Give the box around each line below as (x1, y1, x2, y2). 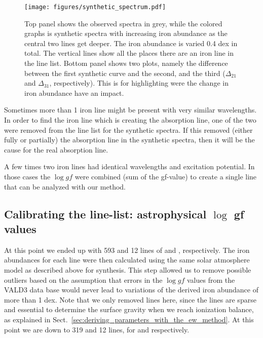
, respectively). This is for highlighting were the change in (49, 78, 229, 88)
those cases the (4, 171, 51, 181)
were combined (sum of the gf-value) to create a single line (74, 171, 257, 181)
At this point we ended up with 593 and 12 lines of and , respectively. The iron (4, 244, 250, 255)
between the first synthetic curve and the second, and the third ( (24, 67, 226, 78)
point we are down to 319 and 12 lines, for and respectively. (4, 324, 190, 334)
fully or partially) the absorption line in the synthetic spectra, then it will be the (4, 134, 255, 145)
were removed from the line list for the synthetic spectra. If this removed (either (4, 124, 253, 135)
